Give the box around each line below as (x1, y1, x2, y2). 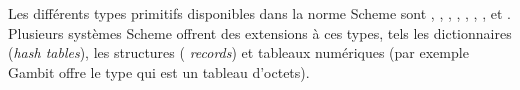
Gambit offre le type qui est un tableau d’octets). (8, 61, 310, 82)
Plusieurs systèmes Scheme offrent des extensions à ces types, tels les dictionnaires (8, 22, 512, 43)
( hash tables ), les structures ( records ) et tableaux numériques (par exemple (8, 42, 469, 63)
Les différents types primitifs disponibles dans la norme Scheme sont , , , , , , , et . (8, 3, 511, 23)
